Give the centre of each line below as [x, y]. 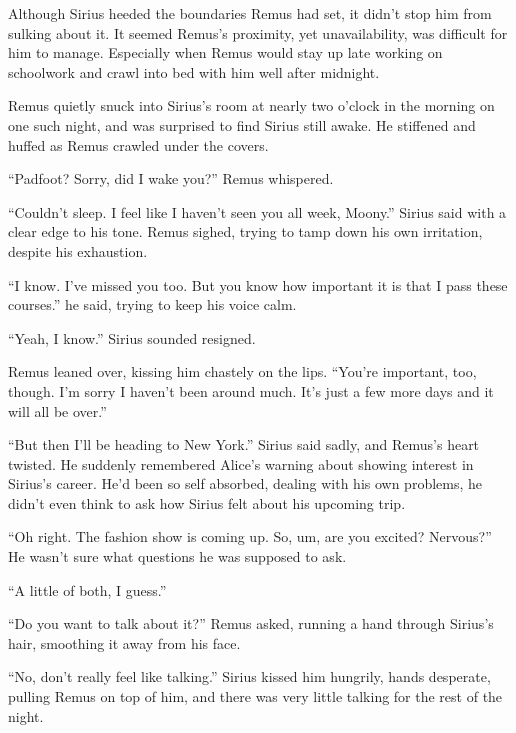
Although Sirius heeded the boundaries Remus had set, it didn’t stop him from [250, 13]
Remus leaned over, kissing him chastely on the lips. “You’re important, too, [242, 371]
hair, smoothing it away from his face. [124, 642]
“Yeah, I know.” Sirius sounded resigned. [132, 337]
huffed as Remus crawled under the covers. [138, 144]
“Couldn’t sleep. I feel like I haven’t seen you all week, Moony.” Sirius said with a [257, 211]
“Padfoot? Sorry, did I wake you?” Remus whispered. [171, 178]
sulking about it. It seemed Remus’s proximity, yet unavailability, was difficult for [258, 32]
